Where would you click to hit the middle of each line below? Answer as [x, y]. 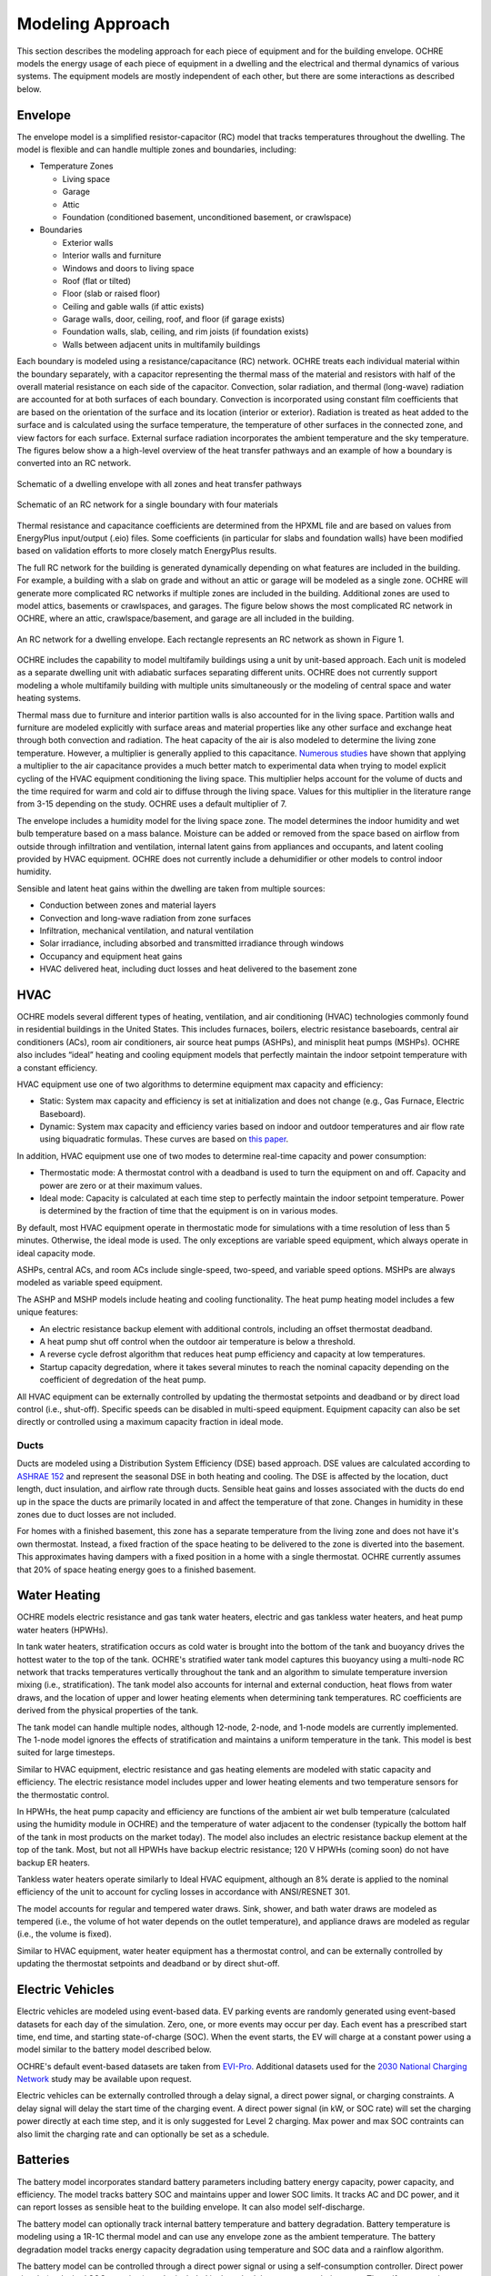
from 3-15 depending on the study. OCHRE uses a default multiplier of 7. [152, 804]
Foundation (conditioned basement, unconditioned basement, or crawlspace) [207, 217]
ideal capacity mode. [56, 1253]
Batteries [43, 2160]
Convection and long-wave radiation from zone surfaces [145, 918]
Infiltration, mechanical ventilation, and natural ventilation [146, 930]
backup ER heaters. [54, 1863]
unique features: [48, 1312]
